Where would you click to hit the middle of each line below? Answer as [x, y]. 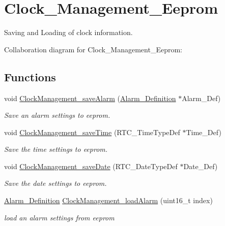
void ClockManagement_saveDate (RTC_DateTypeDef [91, 166]
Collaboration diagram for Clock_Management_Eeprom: [93, 49]
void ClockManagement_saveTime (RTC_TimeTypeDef [92, 132]
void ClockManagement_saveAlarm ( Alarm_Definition [90, 98]
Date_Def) [201, 166]
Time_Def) [204, 132]
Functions [30, 76]
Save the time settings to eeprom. [56, 149]
